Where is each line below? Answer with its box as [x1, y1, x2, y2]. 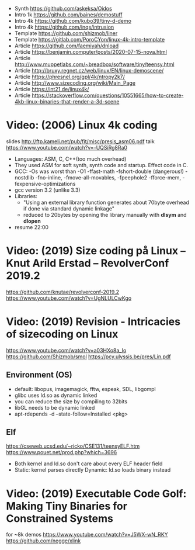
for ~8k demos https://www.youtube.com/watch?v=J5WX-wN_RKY [6, 531, 168, 538]
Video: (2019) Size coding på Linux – [6, 244, 186, 258]
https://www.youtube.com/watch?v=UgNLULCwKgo [6, 295, 132, 302]
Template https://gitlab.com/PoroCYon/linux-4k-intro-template [14, 36, 165, 43]
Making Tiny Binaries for [6, 499, 127, 513]
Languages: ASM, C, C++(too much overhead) [14, 155, 127, 162]
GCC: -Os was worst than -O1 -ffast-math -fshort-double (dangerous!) [14, 168, 184, 175]
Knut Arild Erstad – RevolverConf [6, 257, 169, 270]
